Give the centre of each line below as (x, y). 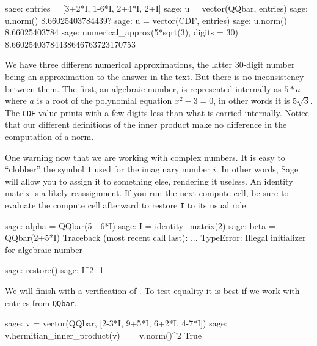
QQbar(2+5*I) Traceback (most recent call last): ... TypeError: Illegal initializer (155, 237)
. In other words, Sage (257, 169)
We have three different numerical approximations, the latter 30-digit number (150, 64)
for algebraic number (44, 249)
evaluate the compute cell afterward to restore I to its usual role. (127, 205)
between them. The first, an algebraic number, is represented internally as (143, 88)
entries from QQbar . (41, 302)
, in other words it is (252, 101)
